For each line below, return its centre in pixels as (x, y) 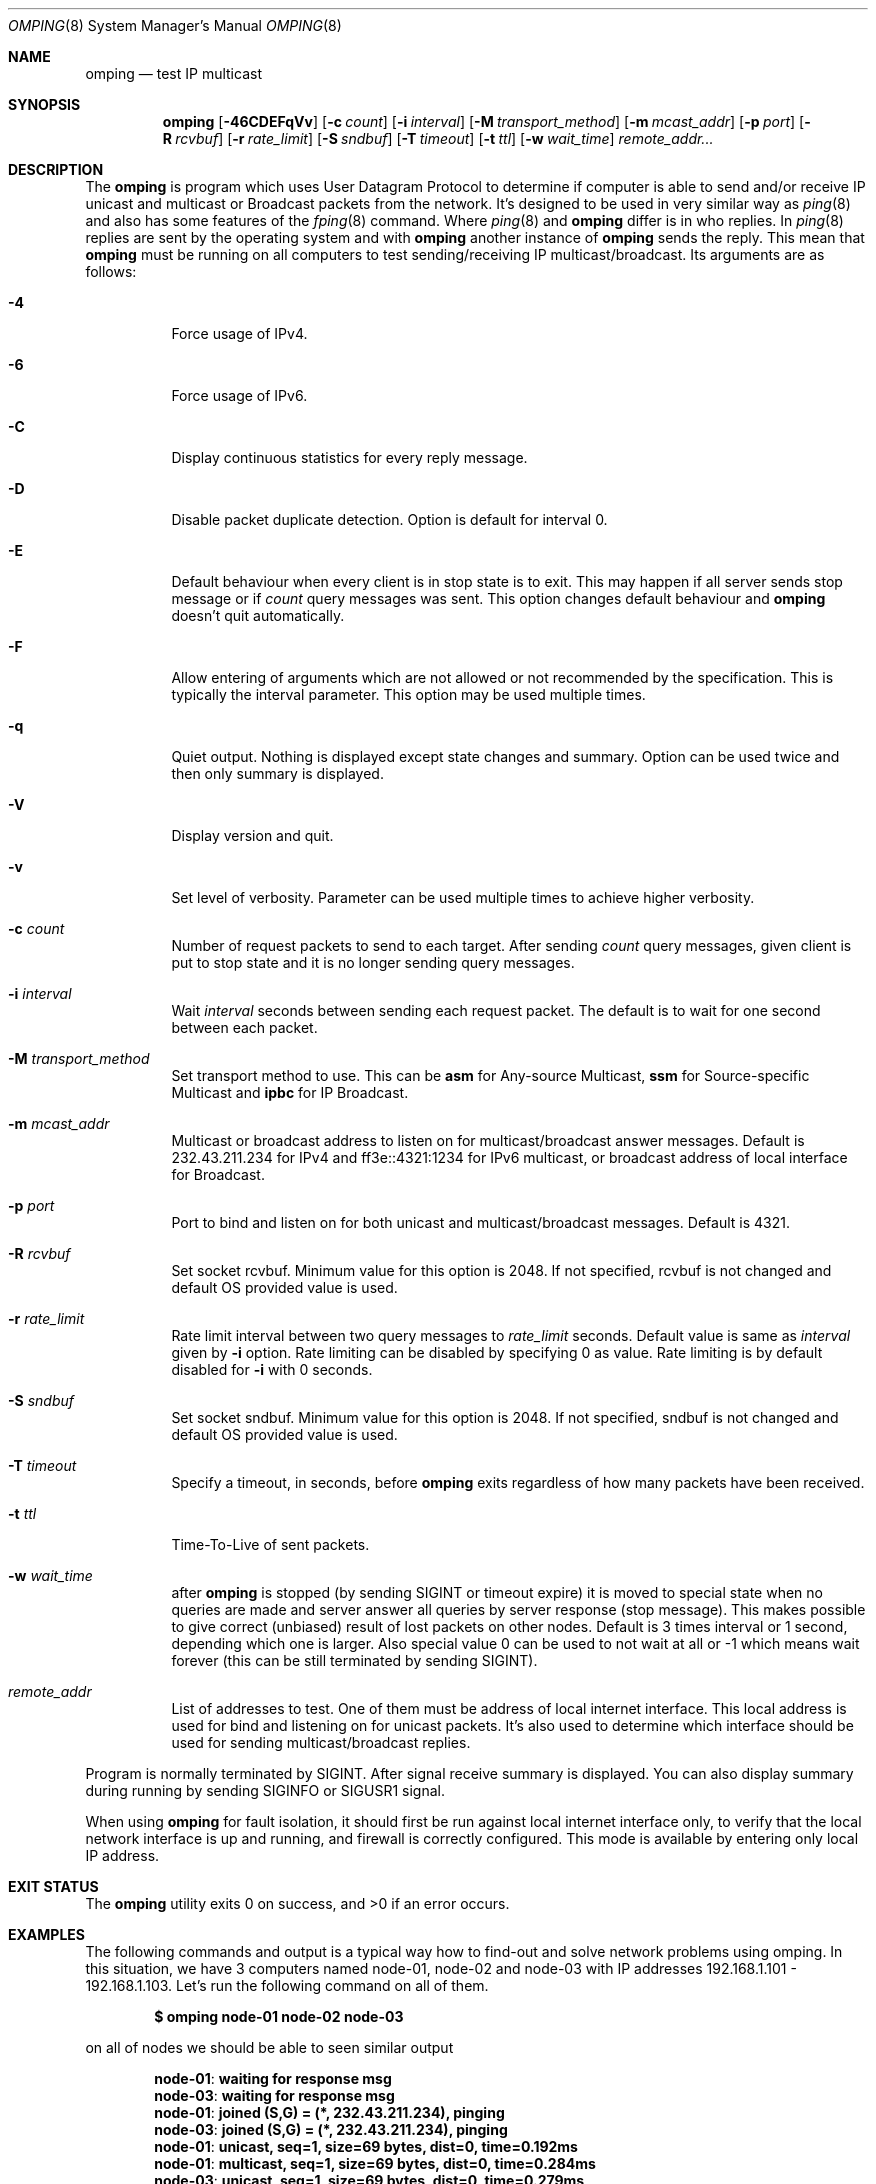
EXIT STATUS (53, 1886)
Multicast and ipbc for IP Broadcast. (290, 1092)
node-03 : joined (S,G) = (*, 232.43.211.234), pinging (331, 2129)
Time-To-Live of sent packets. (270, 1544)
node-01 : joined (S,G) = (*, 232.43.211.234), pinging (329, 2112)
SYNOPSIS (44, 104)
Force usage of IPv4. (239, 333)
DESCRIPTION (56, 169)
